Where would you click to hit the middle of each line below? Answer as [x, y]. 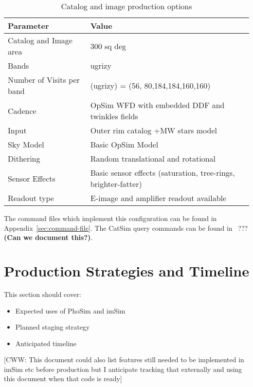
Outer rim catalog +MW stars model [154, 130]
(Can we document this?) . [48, 237]
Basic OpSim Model [124, 144]
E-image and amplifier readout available [158, 198]
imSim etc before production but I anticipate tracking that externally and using [123, 369]
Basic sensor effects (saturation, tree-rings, [163, 173]
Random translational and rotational [153, 158]
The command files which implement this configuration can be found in [110, 218]
